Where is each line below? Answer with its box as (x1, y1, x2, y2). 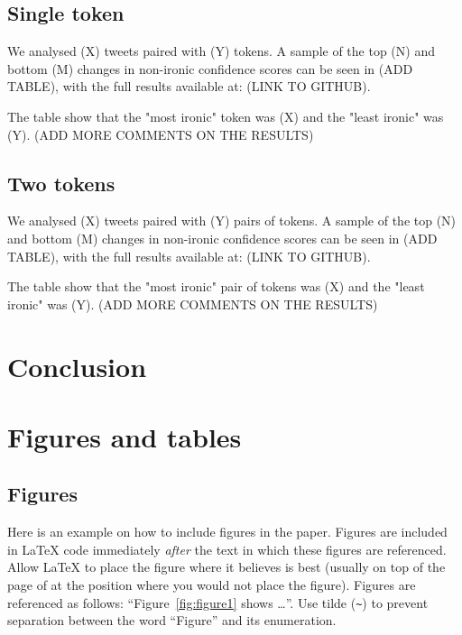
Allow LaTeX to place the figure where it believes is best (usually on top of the (7, 557, 446, 576)
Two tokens (7, 169, 115, 197)
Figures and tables (7, 418, 242, 455)
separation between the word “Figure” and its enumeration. (7, 611, 337, 630)
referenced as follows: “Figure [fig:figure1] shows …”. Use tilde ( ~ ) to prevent (7, 593, 429, 612)
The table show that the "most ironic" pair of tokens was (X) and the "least (7, 277, 425, 296)
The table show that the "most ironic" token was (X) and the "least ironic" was (7, 106, 444, 125)
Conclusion (7, 347, 147, 384)
